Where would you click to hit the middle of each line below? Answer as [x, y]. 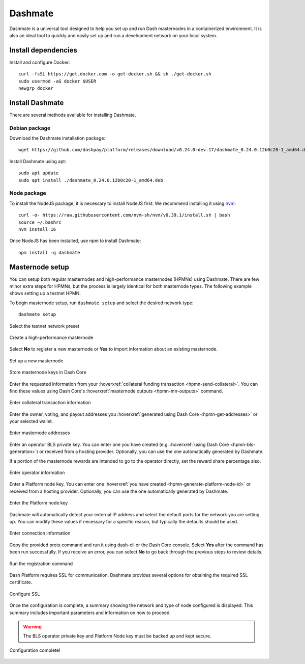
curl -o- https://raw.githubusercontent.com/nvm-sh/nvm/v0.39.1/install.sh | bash [124, 215]
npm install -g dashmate [49, 253]
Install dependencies [43, 50]
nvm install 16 [37, 229]
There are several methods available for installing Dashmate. [73, 115]
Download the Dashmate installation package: [57, 138]
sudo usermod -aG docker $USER [57, 81]
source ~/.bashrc [40, 222]
